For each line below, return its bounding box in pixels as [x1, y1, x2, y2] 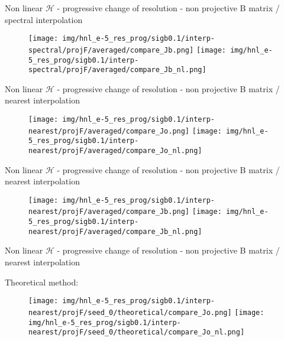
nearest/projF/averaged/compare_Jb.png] [28, 207, 190, 216]
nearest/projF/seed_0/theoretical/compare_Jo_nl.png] [28, 328, 245, 337]
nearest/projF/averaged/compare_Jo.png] [28, 126, 190, 135]
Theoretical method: [5, 275, 79, 288]
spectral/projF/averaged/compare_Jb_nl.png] [28, 66, 206, 74]
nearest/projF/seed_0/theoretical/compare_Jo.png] [28, 308, 232, 317]
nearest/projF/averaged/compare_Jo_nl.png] [28, 146, 202, 155]
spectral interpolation [5, 13, 83, 25]
